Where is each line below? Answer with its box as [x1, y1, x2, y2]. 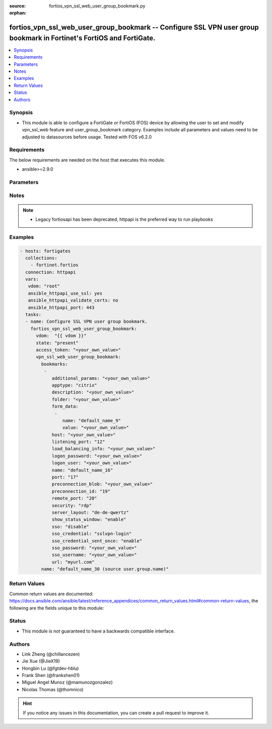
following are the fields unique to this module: [9, 605, 104, 611]
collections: [25, 255, 57, 261]
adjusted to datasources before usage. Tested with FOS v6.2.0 [22, 134, 152, 140]
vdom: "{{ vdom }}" [36, 333, 87, 338]
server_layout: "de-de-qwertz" [51, 509, 129, 515]
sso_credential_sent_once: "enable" [51, 538, 143, 544]
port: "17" [51, 474, 79, 480]
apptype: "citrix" [51, 382, 98, 388]
